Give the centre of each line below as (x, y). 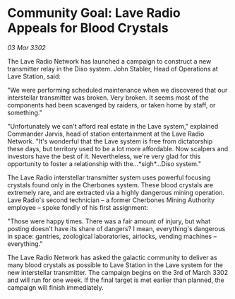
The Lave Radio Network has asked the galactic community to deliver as (112, 257)
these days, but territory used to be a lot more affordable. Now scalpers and (118, 148)
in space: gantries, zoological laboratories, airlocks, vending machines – (112, 236)
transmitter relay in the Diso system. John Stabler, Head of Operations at (113, 69)
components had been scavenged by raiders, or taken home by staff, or (112, 105)
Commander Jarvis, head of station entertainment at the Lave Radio (106, 134)
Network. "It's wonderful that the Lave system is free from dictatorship (110, 141)
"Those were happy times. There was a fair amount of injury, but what (109, 221)
